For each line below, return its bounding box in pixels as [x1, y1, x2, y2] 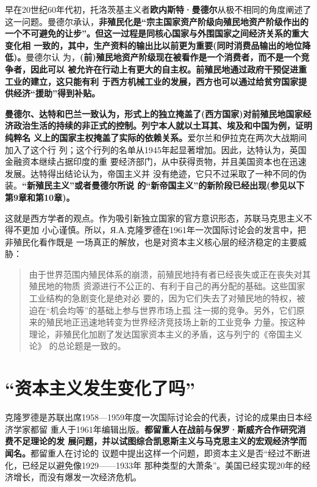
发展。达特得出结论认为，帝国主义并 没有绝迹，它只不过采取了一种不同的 [5, 167, 298, 179]
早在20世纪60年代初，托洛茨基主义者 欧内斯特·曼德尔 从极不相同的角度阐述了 [5, 3, 312, 15]
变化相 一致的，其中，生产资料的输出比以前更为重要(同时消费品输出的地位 [5, 38, 302, 51]
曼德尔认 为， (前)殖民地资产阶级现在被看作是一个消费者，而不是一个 [26, 51, 301, 63]
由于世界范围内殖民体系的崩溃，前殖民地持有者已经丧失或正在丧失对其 [29, 267, 311, 280]
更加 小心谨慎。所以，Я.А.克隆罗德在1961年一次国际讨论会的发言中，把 [21, 223, 306, 236]
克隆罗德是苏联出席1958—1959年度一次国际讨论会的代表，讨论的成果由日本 [5, 411, 304, 424]
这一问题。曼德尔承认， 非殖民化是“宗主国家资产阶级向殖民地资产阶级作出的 [5, 15, 308, 27]
